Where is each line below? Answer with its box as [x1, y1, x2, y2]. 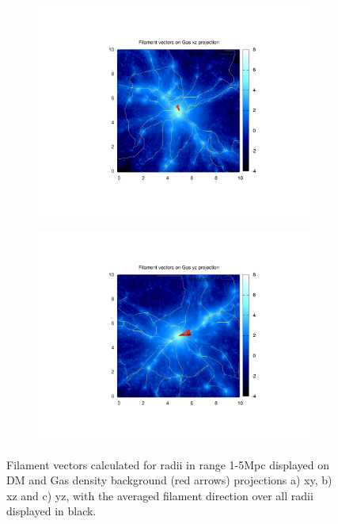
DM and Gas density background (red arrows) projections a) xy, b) [6, 472, 332, 488]
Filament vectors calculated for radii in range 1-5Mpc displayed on [6, 456, 330, 472]
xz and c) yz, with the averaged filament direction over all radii [6, 487, 313, 503]
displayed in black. [6, 503, 97, 519]
